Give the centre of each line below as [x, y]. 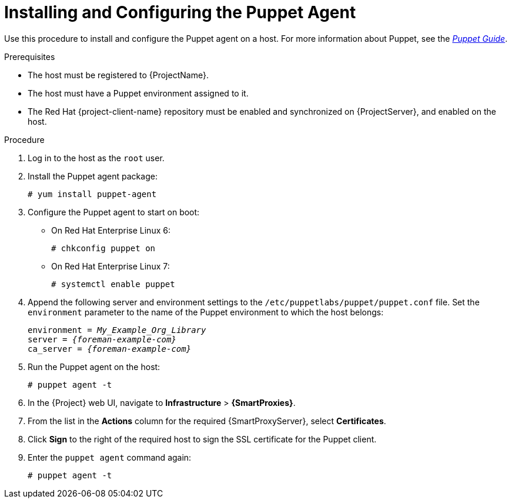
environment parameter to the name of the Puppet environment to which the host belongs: [206, 312]
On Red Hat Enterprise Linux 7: [111, 266]
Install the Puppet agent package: [93, 176]
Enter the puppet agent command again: [110, 457]
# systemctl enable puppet [113, 284]
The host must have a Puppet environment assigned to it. [138, 93]
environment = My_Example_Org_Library [117, 330]
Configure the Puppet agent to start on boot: [114, 212]
